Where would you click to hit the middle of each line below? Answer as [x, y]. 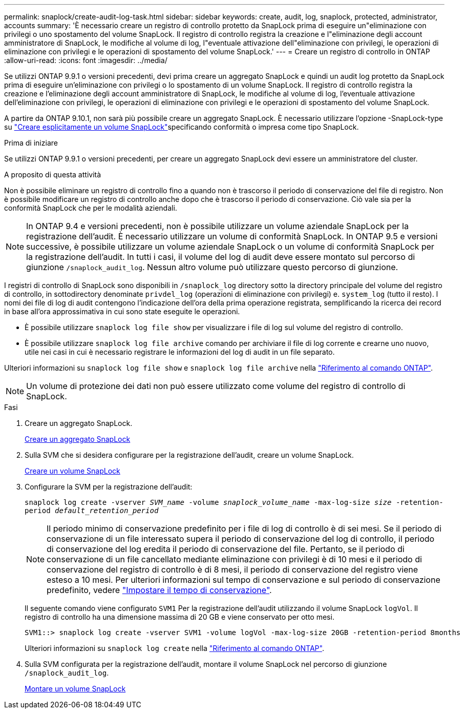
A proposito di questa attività [53, 175]
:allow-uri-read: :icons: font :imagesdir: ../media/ [86, 60]
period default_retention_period [92, 511]
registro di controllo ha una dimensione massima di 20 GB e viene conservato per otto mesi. [180, 617]
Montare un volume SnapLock [75, 689]
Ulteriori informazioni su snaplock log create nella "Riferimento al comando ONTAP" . [174, 648]
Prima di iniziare [31, 143]
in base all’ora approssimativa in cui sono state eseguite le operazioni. [122, 311]
